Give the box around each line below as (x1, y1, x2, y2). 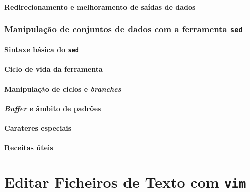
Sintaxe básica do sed (4, 44, 79, 55)
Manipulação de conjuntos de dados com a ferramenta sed (4, 23, 243, 35)
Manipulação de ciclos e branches (4, 83, 121, 94)
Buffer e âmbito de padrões (4, 103, 101, 113)
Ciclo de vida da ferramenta (4, 64, 103, 74)
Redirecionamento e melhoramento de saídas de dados (4, 1, 196, 12)
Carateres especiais (4, 123, 72, 133)
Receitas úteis (4, 142, 53, 153)
